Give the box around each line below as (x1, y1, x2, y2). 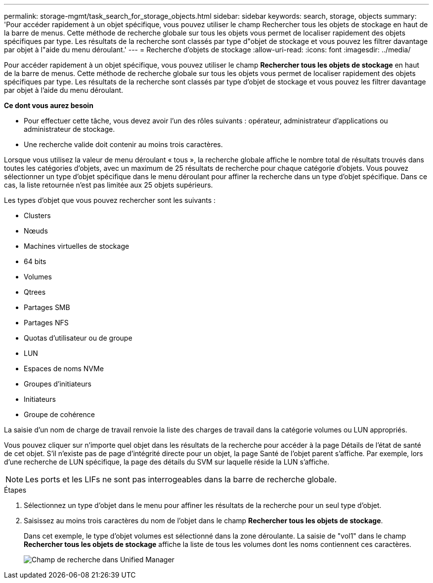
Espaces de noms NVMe (24, 364, 104, 373)
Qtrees (24, 288, 46, 296)
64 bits (24, 257, 46, 266)
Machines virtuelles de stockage (24, 242, 130, 250)
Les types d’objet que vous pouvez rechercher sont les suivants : (4, 196, 216, 204)
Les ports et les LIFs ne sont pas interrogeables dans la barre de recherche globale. (25, 474, 337, 484)
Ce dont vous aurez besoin (4, 101, 93, 110)
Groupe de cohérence (24, 410, 95, 419)
